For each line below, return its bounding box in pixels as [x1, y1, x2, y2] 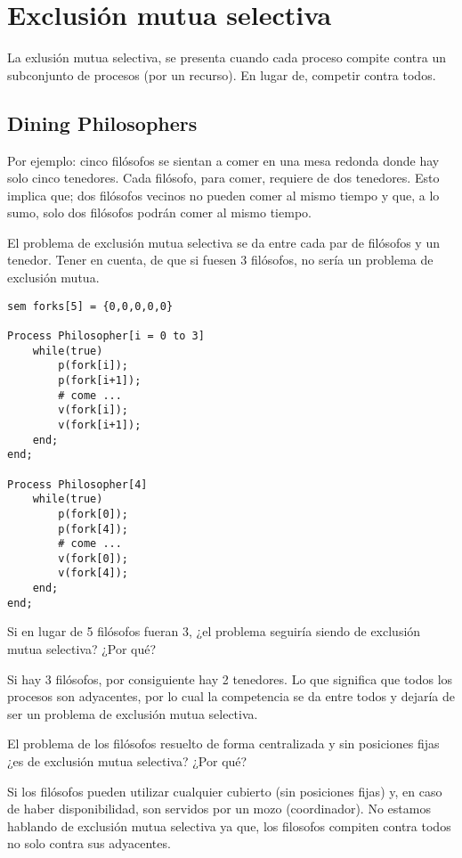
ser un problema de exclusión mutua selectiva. [7, 704, 258, 723]
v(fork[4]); [58, 567, 129, 580]
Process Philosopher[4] [7, 478, 148, 491]
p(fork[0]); [58, 507, 129, 520]
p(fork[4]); [58, 522, 129, 535]
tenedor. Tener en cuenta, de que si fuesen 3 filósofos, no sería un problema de [7, 250, 434, 269]
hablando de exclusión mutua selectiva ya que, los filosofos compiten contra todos [7, 816, 451, 835]
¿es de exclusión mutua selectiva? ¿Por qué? [7, 752, 247, 771]
